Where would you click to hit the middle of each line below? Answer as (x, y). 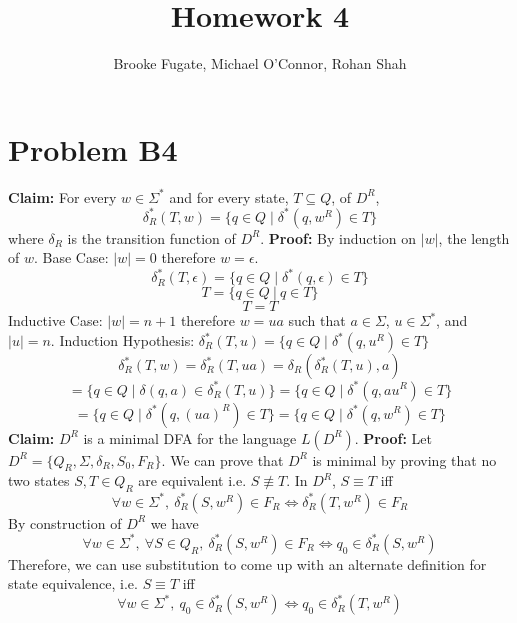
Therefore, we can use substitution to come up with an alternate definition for (247, 563)
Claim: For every (62, 196)
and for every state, (229, 196)
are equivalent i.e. (192, 480)
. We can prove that (222, 459)
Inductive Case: (55, 320)
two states (39, 480)
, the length (474, 237)
